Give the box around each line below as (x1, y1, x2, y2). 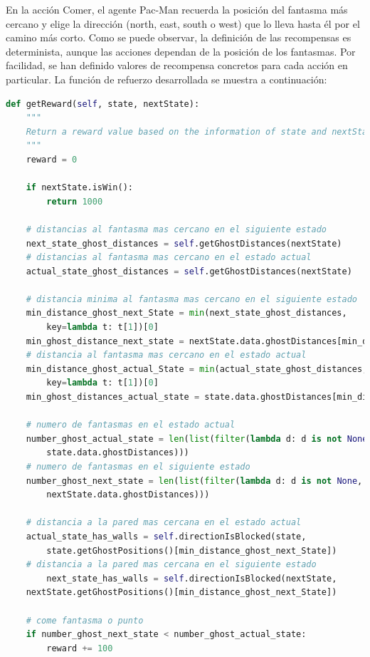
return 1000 (46, 196, 103, 207)
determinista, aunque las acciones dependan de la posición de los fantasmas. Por (6, 43, 356, 58)
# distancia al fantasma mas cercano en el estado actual (26, 350, 307, 361)
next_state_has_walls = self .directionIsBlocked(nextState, (46, 573, 337, 584)
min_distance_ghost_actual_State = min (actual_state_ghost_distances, (26, 363, 368, 374)
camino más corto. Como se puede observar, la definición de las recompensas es (6, 30, 351, 45)
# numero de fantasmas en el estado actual (26, 420, 236, 430)
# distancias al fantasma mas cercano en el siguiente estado (26, 224, 327, 234)
